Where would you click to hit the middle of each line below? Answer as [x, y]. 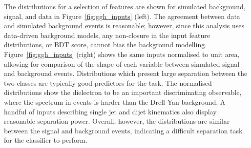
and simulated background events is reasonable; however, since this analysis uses [124, 26]
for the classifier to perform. [46, 140]
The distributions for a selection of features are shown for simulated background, [125, 6]
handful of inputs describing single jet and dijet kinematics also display [110, 111]
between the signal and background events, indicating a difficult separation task [123, 130]
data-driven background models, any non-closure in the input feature [107, 35]
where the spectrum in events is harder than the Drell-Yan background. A [115, 102]
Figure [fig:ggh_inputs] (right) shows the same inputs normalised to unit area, [122, 54]
